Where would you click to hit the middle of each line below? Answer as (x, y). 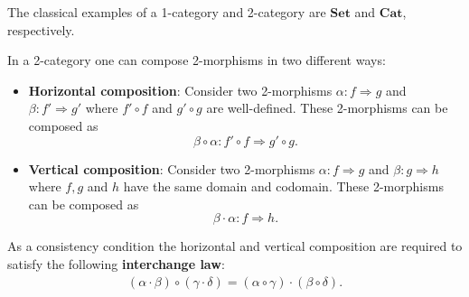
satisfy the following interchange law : (116, 263)
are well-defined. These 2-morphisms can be (327, 108)
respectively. (41, 29)
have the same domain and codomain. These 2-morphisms (283, 186)
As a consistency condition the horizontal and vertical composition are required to (235, 246)
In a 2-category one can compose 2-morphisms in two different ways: (197, 60)
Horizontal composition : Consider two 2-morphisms (180, 90)
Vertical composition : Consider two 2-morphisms (172, 168)
